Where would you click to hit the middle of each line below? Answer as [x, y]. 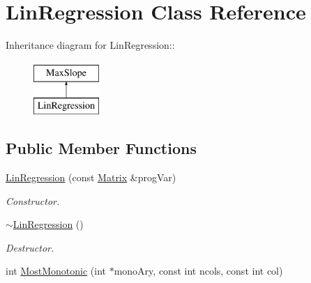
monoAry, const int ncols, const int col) [198, 271]
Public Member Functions [101, 148]
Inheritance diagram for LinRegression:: [90, 45]
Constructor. [33, 200]
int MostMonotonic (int [56, 271]
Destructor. [30, 247]
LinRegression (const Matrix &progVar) [91, 177]
